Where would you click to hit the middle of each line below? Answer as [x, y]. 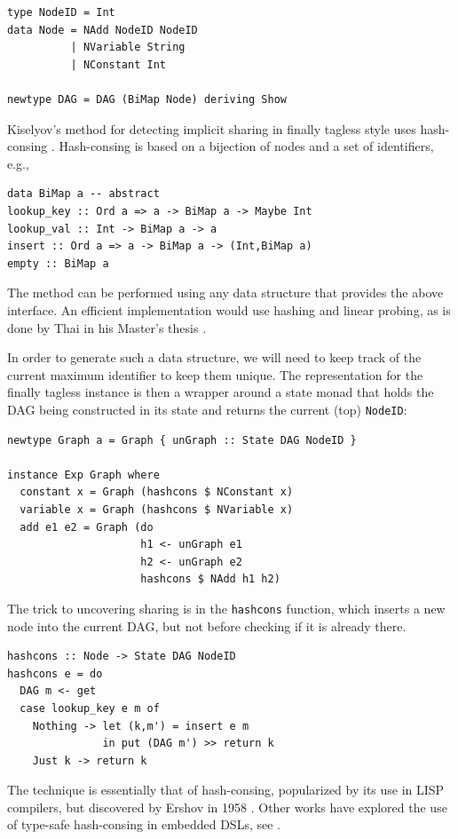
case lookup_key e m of [90, 708]
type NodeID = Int [61, 12]
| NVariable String [128, 47]
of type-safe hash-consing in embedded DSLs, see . [144, 824]
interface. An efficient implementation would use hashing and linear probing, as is [229, 309]
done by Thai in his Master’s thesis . [107, 327]
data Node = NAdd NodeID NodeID [103, 30]
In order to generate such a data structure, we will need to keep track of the [214, 357]
